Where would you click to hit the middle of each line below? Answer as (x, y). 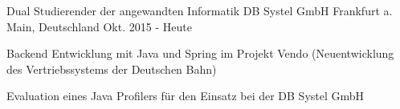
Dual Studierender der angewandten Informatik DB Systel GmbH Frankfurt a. (200, 10)
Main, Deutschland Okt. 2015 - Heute (99, 26)
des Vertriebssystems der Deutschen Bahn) (112, 69)
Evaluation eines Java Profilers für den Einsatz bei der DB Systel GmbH (186, 96)
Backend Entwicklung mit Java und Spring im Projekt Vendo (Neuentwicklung (200, 53)
